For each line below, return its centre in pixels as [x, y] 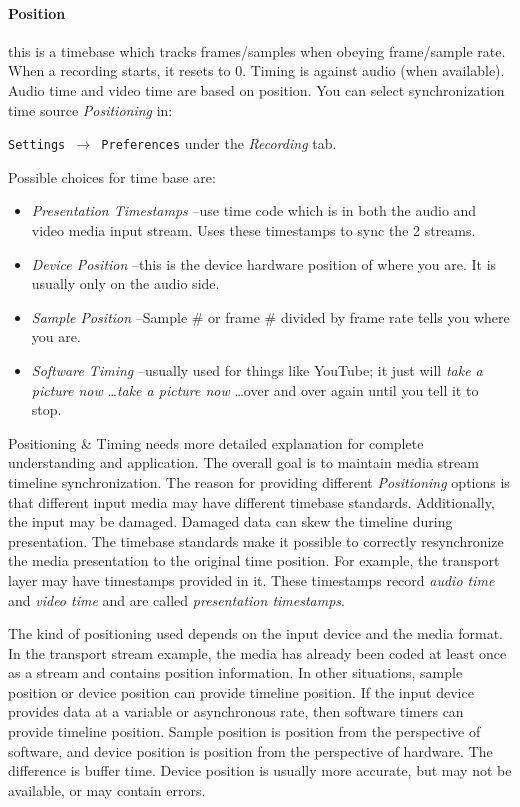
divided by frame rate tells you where [395, 316]
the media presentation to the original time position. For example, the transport [254, 560]
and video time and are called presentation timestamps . [176, 599]
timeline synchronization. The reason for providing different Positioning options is [259, 481]
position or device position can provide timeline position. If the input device [241, 691]
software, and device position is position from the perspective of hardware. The [250, 750]
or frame [234, 316]
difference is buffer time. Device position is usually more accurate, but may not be [260, 770]
